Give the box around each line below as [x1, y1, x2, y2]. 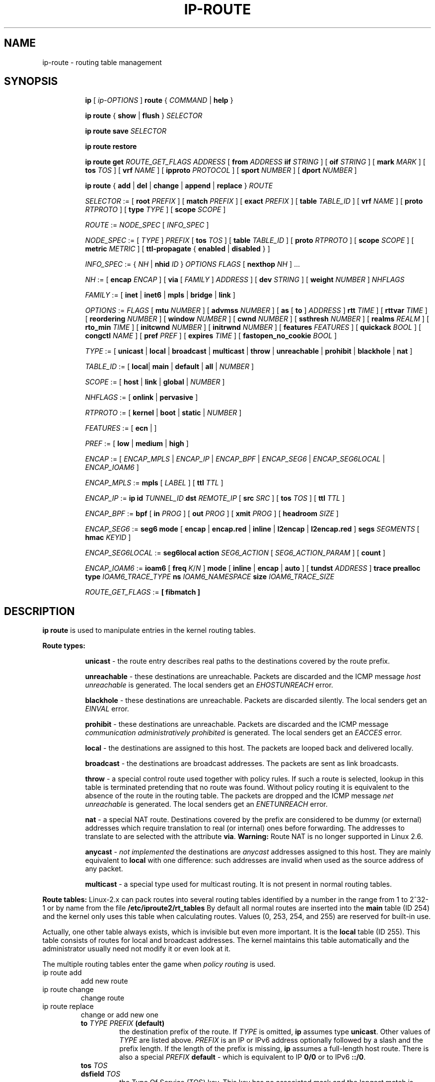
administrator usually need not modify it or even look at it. [42, 944, 231, 953]
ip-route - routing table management [42, 58, 162, 67]
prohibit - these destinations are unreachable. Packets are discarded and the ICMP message [85, 720, 389, 729]
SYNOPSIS [4, 75, 58, 88]
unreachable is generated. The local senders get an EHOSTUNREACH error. [85, 681, 333, 690]
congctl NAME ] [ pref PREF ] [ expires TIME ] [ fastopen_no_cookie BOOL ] [85, 331, 337, 340]
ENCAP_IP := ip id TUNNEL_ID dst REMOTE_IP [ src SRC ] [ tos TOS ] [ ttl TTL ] [85, 494, 345, 503]
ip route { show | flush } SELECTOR [85, 111, 203, 120]
